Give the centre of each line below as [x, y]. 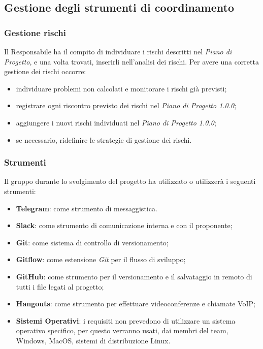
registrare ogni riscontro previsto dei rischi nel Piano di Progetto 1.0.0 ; [126, 105]
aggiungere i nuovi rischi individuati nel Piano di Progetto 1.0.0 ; [116, 122]
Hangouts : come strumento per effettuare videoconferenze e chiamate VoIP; [136, 304]
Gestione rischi [35, 32]
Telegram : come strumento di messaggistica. [87, 208]
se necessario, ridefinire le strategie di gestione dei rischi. [104, 139]
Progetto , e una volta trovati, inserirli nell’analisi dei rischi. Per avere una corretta [131, 61]
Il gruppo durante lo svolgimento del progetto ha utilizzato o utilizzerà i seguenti [130, 181]
